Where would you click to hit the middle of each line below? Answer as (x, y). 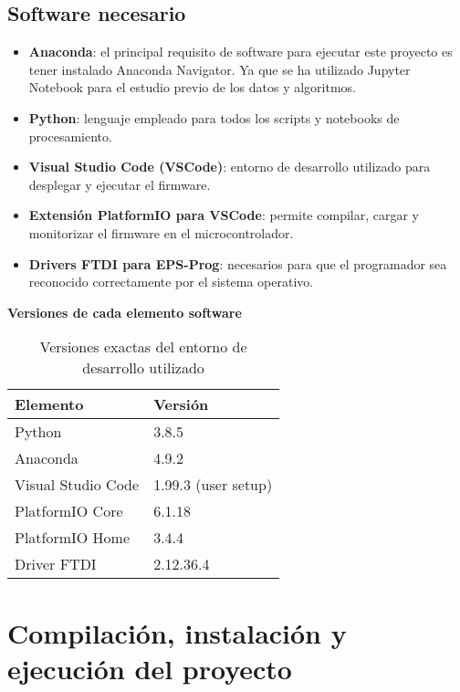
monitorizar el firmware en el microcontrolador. (161, 232)
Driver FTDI (56, 564)
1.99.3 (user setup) (213, 485)
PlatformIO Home (73, 538)
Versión (181, 404)
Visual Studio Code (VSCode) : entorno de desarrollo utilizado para (230, 167)
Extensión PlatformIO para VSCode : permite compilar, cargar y (224, 215)
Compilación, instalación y (177, 632)
